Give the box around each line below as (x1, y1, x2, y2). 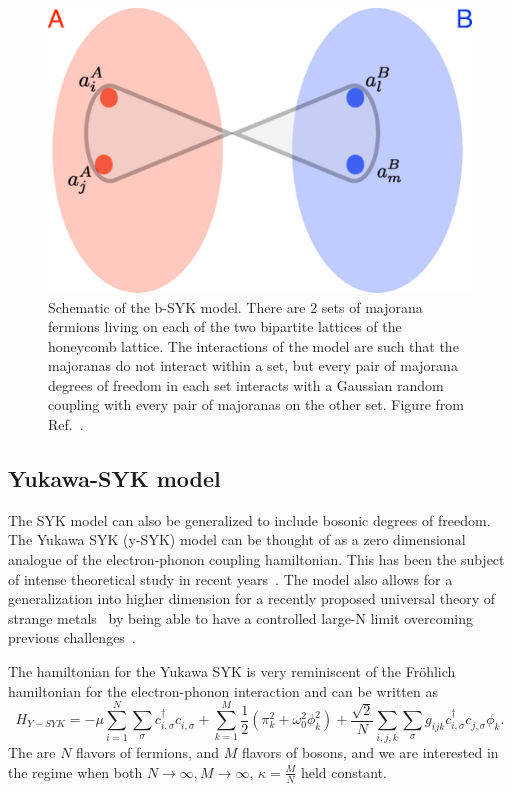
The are (8, 742, 56, 763)
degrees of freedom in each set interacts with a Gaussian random (48, 374, 444, 395)
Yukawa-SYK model (8, 463, 221, 494)
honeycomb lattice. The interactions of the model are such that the (48, 335, 459, 356)
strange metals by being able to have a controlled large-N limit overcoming (8, 607, 473, 628)
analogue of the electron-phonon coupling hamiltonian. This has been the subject (8, 549, 505, 570)
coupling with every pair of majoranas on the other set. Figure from (48, 394, 464, 415)
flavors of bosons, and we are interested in (241, 742, 499, 763)
